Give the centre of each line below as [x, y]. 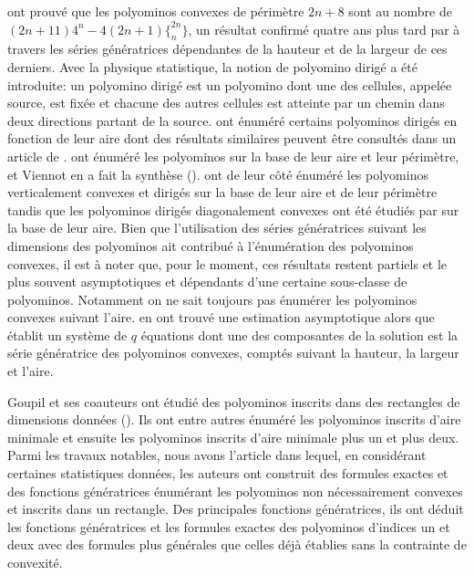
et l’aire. [31, 371]
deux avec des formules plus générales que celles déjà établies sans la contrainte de [237, 544]
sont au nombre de [400, 11]
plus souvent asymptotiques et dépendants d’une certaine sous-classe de [207, 282]
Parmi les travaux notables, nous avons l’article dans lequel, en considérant [217, 455]
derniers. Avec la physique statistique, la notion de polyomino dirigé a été [212, 66]
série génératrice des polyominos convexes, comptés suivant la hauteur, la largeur [233, 353]
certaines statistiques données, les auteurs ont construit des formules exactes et [228, 473]
